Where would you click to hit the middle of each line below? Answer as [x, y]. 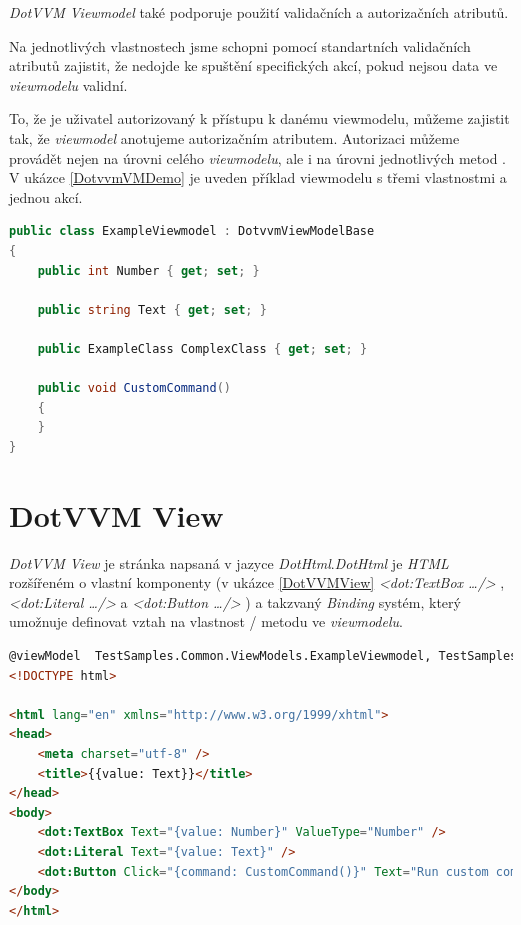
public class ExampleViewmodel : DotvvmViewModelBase [192, 231]
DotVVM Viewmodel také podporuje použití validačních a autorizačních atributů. [259, 12]
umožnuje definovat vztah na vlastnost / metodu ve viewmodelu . [206, 621]
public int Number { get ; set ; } [148, 270]
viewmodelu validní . [68, 84]
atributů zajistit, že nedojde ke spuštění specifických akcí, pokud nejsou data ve [253, 65]
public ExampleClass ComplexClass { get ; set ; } [202, 348]
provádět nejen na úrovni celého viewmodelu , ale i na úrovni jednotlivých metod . [258, 157]
